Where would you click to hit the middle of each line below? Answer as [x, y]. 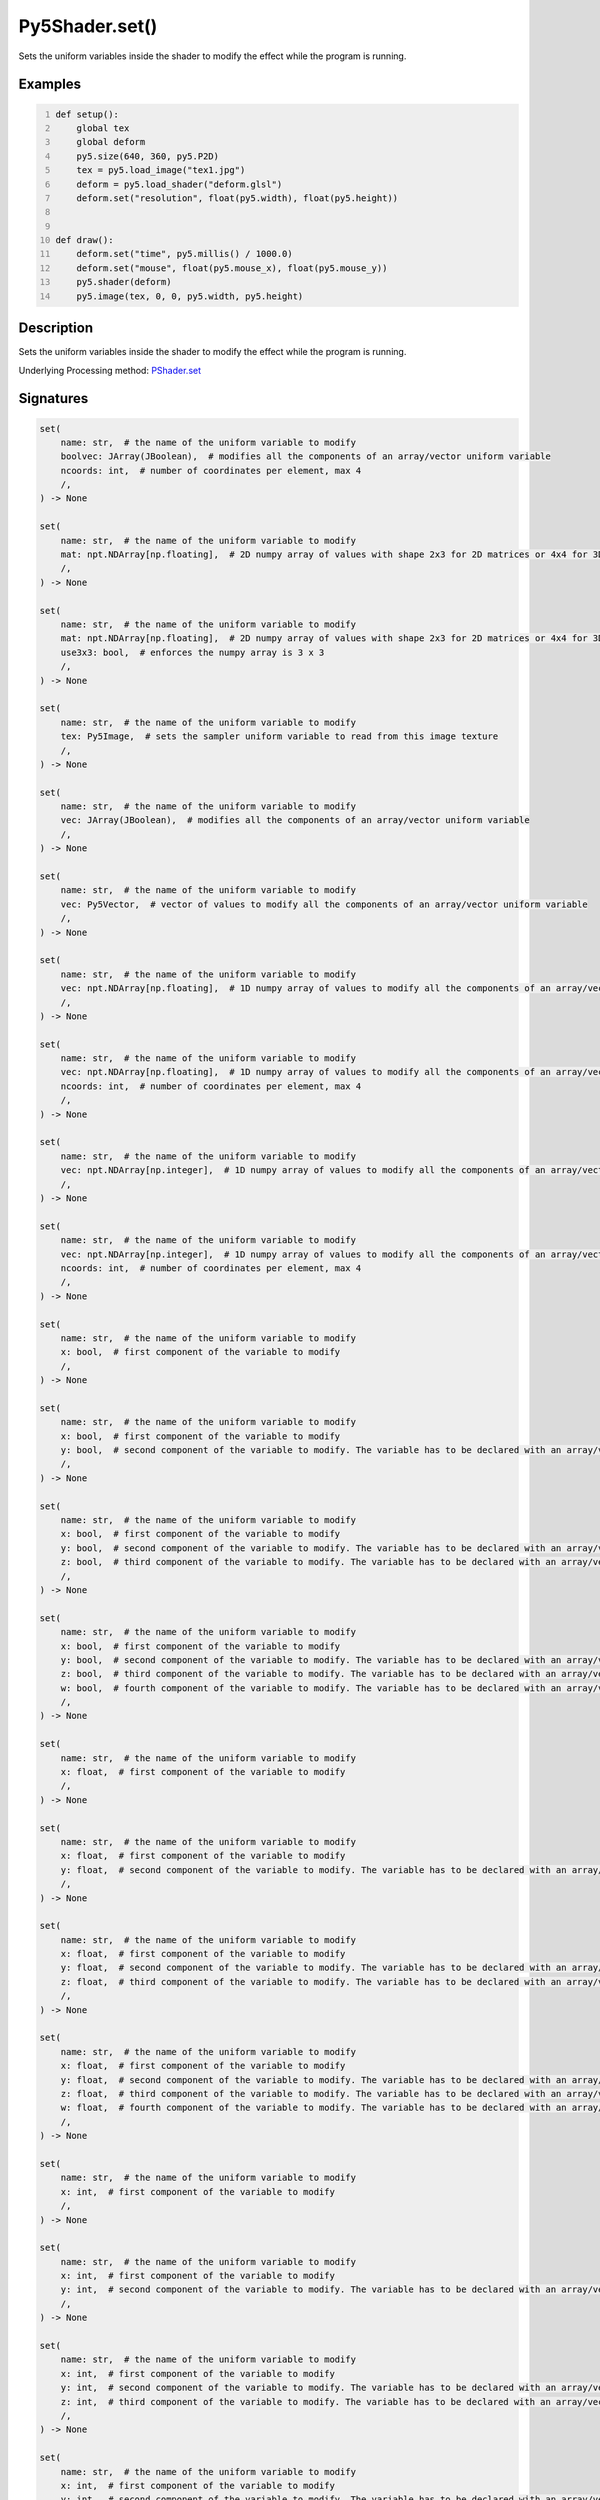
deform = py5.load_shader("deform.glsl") [179, 184]
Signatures [53, 398]
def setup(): [87, 114]
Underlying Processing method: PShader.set [110, 370]
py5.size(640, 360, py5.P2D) [148, 156]
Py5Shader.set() [88, 26]
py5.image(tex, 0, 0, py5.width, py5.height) [190, 296]
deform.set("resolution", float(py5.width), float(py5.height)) [237, 198]
